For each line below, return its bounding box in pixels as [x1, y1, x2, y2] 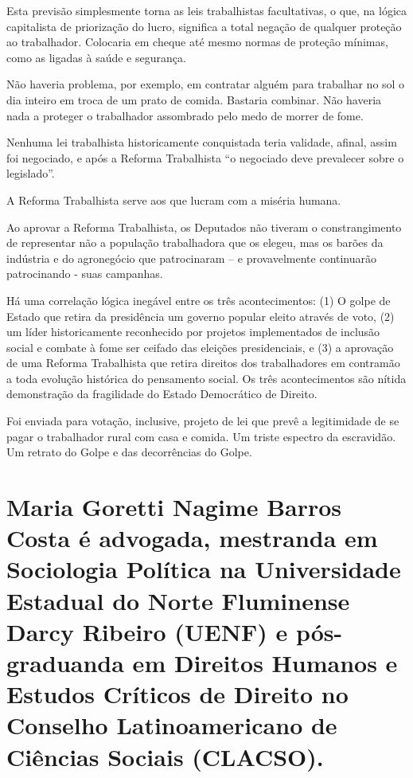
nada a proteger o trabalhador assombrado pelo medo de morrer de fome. [6, 107, 364, 123]
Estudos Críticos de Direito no [6, 678, 349, 710]
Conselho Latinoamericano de [6, 709, 337, 741]
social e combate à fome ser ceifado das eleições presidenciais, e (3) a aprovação [6, 338, 394, 355]
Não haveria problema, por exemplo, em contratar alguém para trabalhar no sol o [6, 76, 405, 92]
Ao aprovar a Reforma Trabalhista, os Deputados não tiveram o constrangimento [6, 218, 402, 235]
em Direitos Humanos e [132, 646, 398, 678]
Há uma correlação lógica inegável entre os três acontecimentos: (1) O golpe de [6, 291, 391, 308]
